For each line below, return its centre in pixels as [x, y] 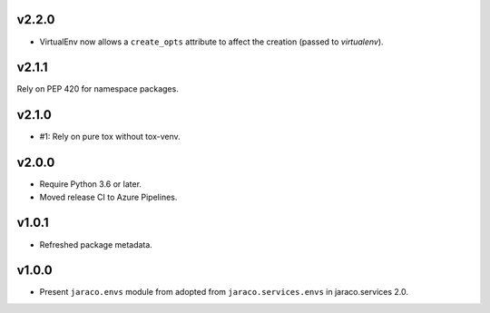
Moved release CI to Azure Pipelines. [108, 197]
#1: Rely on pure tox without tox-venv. [110, 137]
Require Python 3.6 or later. [91, 184]
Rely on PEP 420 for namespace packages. [98, 89]
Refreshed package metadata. [96, 244]
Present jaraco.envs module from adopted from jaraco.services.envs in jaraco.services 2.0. [224, 292]
